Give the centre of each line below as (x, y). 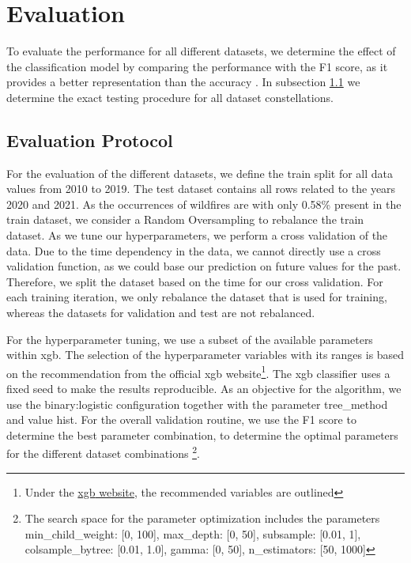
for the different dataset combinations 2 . (103, 452)
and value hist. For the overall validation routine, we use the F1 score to (181, 419)
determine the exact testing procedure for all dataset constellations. (170, 97)
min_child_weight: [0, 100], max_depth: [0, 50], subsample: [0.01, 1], (193, 533)
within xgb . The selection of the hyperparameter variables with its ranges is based (205, 355)
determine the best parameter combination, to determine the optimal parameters (202, 435)
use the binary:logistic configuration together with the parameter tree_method (197, 404)
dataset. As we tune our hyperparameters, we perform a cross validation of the (197, 235)
